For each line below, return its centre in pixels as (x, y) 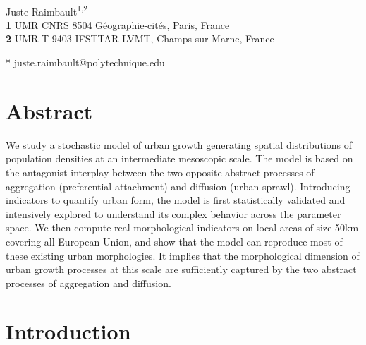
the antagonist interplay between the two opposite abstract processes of (160, 172)
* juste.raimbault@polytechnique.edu (85, 62)
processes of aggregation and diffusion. (89, 283)
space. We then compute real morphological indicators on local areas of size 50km (182, 228)
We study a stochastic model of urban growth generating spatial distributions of (179, 144)
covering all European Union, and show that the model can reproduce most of (174, 241)
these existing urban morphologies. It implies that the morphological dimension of (183, 255)
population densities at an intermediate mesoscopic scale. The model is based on (179, 158)
